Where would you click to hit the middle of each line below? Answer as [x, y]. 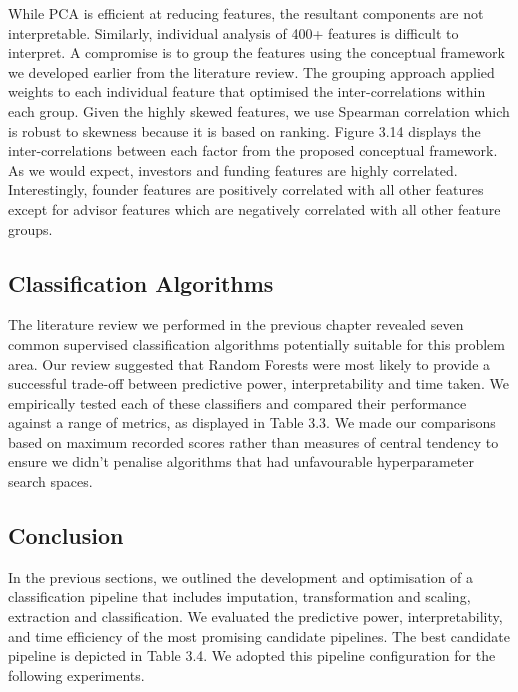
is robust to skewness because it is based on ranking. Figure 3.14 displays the [244, 130]
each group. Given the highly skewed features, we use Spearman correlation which [259, 110]
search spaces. [50, 481]
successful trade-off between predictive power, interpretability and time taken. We [258, 383]
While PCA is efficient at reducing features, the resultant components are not [246, 13]
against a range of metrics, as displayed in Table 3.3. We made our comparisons [252, 422]
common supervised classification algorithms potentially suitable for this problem [256, 343]
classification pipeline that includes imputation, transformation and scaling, [239, 596]
